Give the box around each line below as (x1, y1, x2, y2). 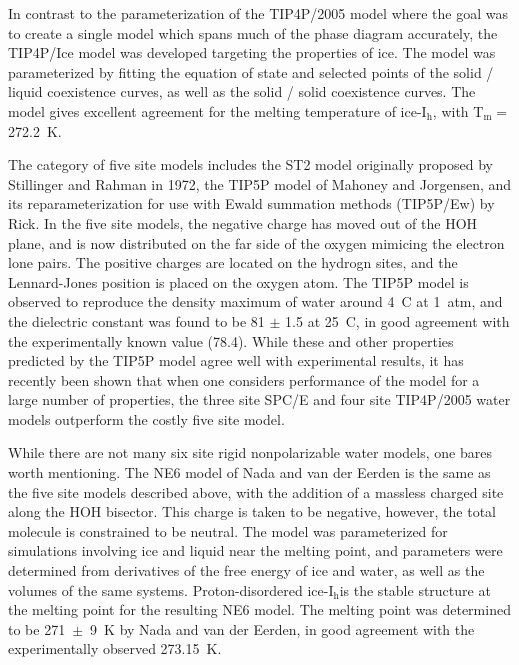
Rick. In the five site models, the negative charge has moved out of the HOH (8, 212, 478, 233)
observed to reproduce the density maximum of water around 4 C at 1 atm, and (8, 291, 503, 312)
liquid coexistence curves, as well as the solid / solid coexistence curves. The (8, 81, 476, 102)
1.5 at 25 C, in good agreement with (285, 310, 510, 331)
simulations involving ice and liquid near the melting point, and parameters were (8, 540, 503, 561)
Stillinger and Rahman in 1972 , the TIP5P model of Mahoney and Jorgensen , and (8, 173, 512, 194)
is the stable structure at (339, 579, 491, 600)
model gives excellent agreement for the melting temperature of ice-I (8, 100, 427, 121)
